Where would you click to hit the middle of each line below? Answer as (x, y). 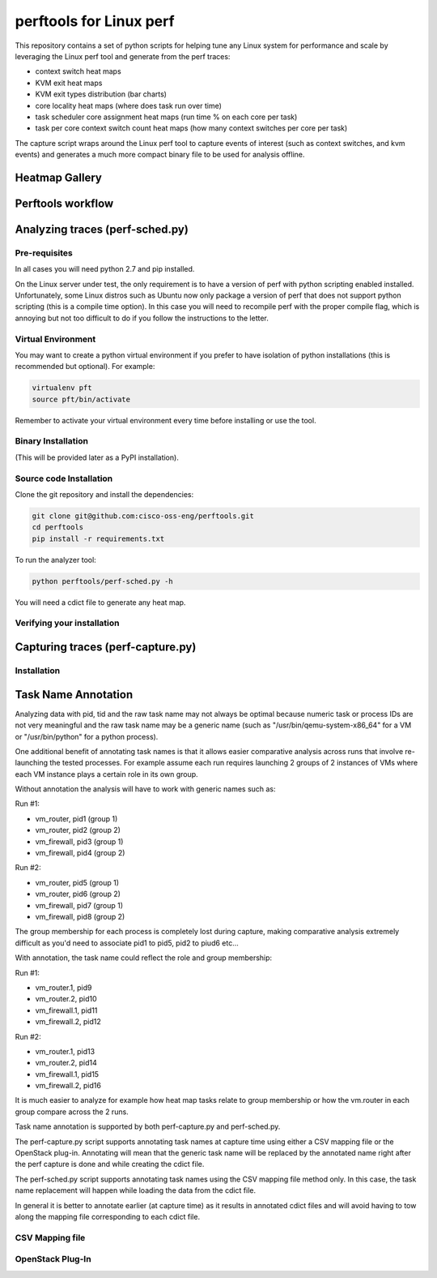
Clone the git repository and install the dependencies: (104, 494)
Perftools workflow (64, 203)
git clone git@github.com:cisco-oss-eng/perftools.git (143, 516)
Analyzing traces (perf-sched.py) (102, 229)
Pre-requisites (44, 253)
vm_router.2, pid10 (66, 999)
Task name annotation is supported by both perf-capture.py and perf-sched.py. (148, 1126)
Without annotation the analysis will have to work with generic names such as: (145, 789)
